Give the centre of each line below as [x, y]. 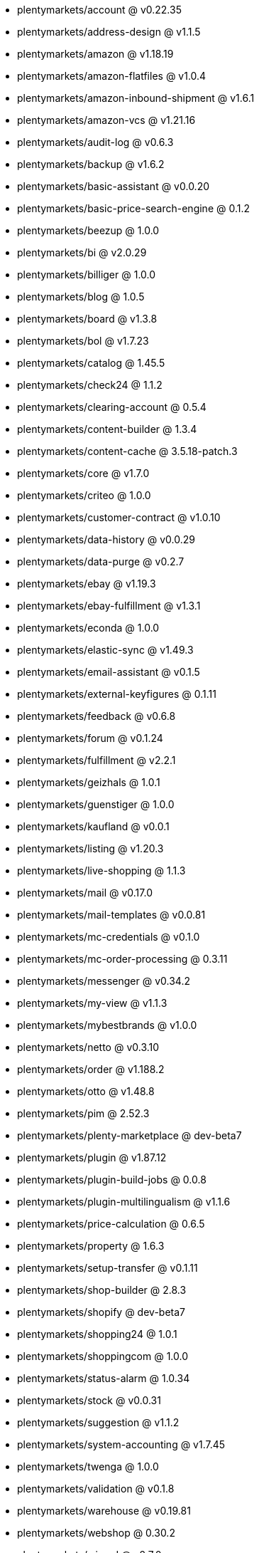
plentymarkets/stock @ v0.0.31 [89, 1400]
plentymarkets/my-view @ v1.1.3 [92, 1003]
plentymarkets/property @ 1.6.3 [91, 1246]
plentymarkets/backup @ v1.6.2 [91, 164]
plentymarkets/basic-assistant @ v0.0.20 [114, 186]
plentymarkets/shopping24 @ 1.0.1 [97, 1334]
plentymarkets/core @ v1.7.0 [83, 473]
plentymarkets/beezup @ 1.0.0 [88, 230]
